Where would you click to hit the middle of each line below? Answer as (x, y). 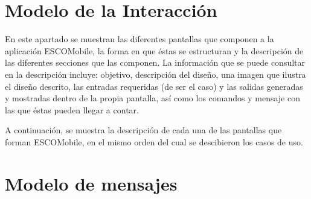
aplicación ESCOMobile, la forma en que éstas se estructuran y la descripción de (154, 50)
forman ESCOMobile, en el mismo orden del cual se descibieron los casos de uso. (154, 141)
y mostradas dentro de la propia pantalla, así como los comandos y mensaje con (152, 98)
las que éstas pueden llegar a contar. (72, 109)
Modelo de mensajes (91, 183)
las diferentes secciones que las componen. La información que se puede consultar (155, 62)
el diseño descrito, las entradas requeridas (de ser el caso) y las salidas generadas (154, 86)
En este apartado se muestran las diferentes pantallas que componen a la (139, 39)
